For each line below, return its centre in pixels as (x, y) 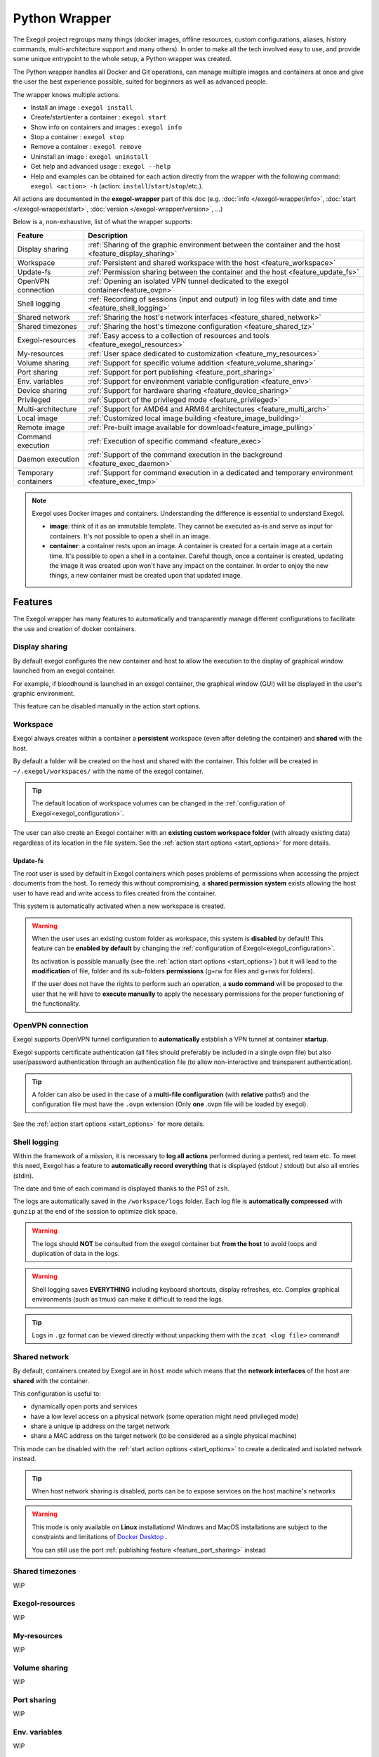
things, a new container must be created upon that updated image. (146, 576)
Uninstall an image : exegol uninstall (89, 156)
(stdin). (24, 1175)
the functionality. (56, 1004)
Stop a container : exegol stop (78, 137)
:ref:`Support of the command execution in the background (185, 455)
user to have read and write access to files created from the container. (115, 893)
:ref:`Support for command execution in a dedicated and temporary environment (221, 472)
